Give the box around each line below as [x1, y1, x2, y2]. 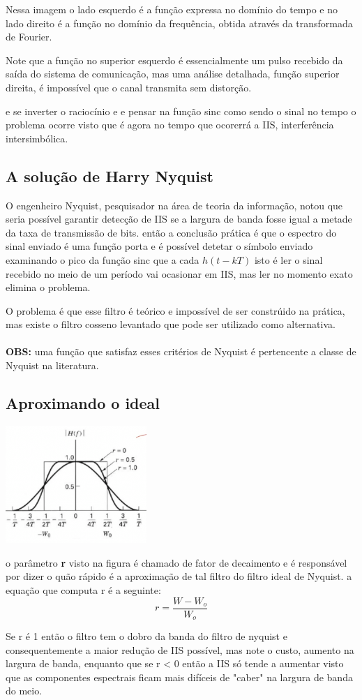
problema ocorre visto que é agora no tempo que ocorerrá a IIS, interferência [6, 117, 334, 132]
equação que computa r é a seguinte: [6, 582, 161, 597]
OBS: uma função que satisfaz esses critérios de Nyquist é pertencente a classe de [6, 344, 356, 359]
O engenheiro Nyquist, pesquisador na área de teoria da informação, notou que [6, 198, 343, 212]
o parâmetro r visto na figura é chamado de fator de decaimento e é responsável [6, 555, 347, 569]
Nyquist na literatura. [6, 358, 99, 373]
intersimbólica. [6, 131, 68, 145]
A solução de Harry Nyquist [6, 165, 213, 186]
